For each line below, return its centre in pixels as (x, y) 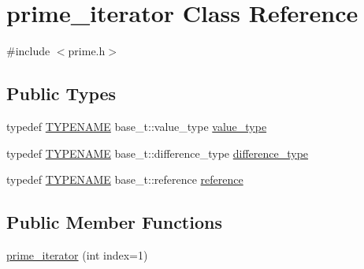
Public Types (61, 93)
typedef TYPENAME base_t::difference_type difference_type (158, 153)
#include (28, 51)
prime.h (87, 51)
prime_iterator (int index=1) (77, 254)
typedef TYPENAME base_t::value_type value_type (137, 126)
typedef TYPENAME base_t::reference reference (125, 179)
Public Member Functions (114, 222)
